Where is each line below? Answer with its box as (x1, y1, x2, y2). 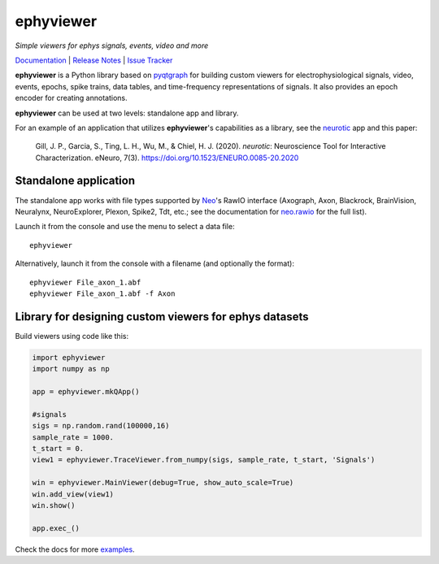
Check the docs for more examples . (15, 544, 135, 554)
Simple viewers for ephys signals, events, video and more (15, 41, 209, 50)
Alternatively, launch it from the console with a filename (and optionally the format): (15, 258, 294, 268)
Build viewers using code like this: (15, 331, 129, 341)
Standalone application (15, 174, 136, 188)
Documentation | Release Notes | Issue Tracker (15, 55, 173, 65)
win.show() (32, 501, 76, 510)
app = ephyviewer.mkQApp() (32, 387, 140, 396)
